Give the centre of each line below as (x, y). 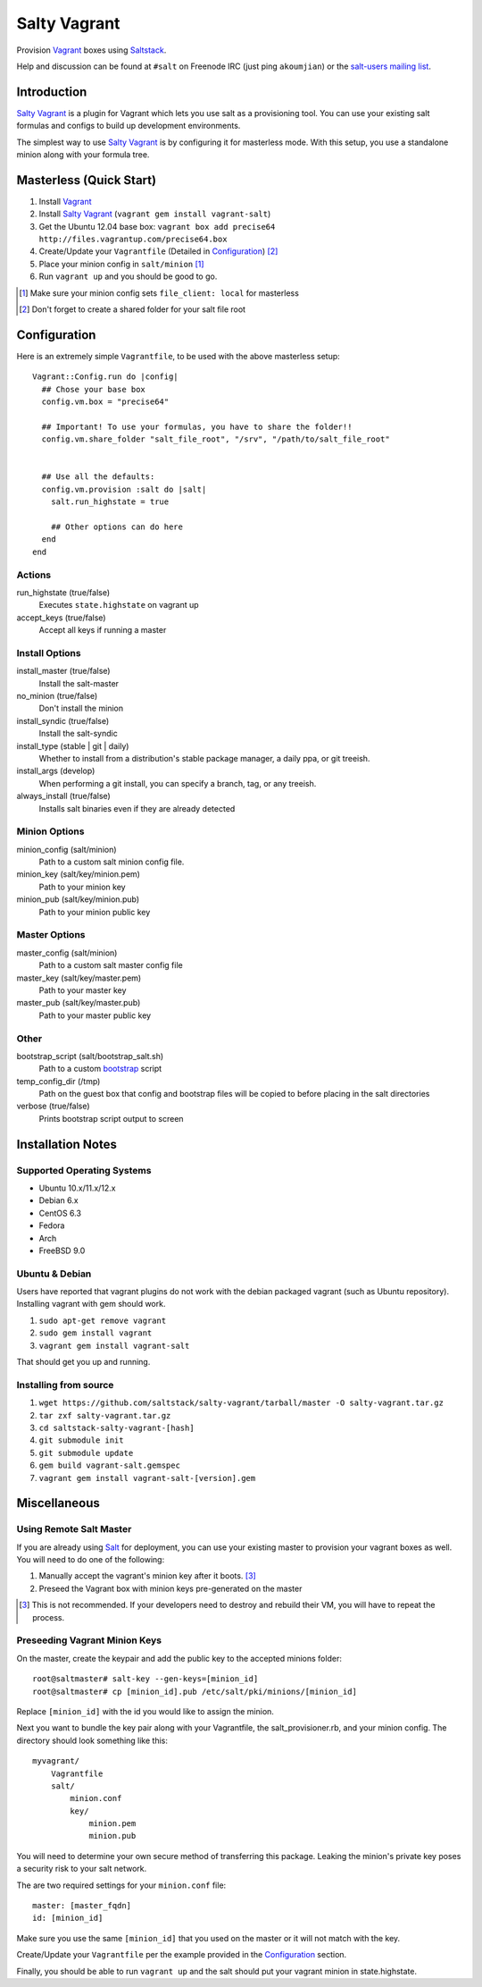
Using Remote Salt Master (74, 1529)
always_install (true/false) (63, 796)
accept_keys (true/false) (61, 618)
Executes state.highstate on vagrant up (119, 605)
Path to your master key (83, 990)
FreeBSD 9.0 (62, 1250)
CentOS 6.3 (60, 1213)
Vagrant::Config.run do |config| (105, 377)
